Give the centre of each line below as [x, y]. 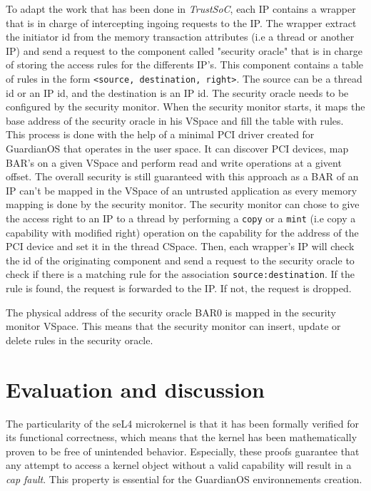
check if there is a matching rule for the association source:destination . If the [180, 274]
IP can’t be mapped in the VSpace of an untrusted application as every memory [182, 190]
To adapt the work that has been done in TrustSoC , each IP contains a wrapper [181, 9]
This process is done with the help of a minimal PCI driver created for [160, 134]
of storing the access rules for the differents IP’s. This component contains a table [185, 64]
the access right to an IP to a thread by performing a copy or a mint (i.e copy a [181, 218]
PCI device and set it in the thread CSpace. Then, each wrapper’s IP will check [180, 246]
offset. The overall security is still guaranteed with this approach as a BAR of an [182, 176]
